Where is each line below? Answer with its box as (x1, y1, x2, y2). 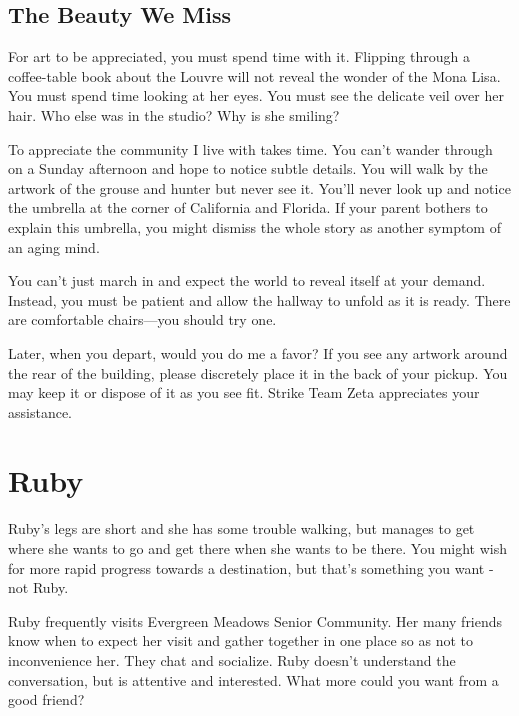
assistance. (8, 401, 72, 422)
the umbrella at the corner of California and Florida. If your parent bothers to (8, 197, 488, 218)
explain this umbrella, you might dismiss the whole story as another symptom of (8, 216, 501, 237)
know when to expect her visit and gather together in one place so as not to (8, 630, 474, 651)
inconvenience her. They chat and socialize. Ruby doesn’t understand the (8, 649, 456, 670)
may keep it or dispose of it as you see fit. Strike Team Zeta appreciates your (8, 382, 480, 403)
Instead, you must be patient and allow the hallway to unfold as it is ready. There (8, 289, 511, 310)
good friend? (8, 689, 85, 710)
